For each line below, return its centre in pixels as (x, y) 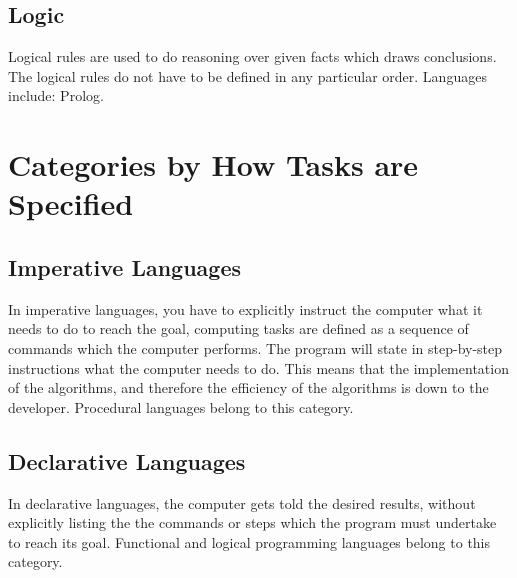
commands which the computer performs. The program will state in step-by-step (255, 347)
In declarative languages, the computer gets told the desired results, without (242, 502)
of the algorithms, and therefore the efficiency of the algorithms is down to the (248, 387)
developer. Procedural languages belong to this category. (181, 406)
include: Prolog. (56, 95)
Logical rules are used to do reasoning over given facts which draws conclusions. (252, 56)
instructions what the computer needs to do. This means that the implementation (258, 367)
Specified (71, 203)
